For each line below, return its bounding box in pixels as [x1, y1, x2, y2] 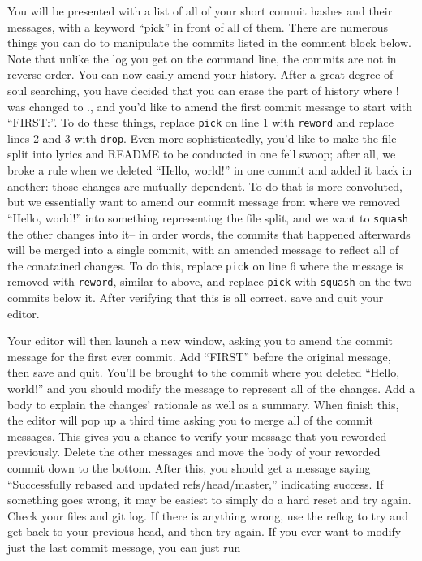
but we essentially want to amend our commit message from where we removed [7, 193, 401, 210]
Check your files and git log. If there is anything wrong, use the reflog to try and [7, 507, 408, 524]
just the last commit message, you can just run [7, 538, 241, 555]
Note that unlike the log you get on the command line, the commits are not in [7, 50, 397, 67]
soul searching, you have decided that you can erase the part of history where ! [7, 81, 399, 98]
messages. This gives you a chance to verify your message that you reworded [7, 427, 387, 444]
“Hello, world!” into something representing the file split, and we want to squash [7, 209, 409, 226]
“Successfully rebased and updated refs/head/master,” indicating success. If [7, 475, 384, 492]
